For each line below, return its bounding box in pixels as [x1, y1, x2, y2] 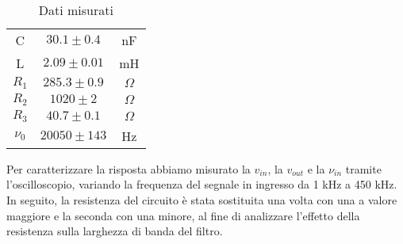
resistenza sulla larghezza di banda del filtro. [6, 223, 223, 239]
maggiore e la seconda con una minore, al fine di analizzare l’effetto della [6, 207, 360, 223]
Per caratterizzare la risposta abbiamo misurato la [6, 160, 251, 177]
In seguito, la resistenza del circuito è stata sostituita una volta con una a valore [6, 192, 397, 208]
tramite [345, 160, 382, 177]
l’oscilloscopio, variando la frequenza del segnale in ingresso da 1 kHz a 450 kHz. [6, 176, 397, 193]
